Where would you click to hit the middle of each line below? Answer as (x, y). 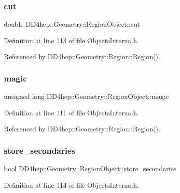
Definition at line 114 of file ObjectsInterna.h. (71, 185)
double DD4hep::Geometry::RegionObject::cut (72, 24)
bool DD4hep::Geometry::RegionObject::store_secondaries (90, 169)
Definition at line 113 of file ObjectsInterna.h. (71, 40)
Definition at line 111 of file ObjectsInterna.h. (71, 112)
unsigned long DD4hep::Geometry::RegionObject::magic (86, 96)
